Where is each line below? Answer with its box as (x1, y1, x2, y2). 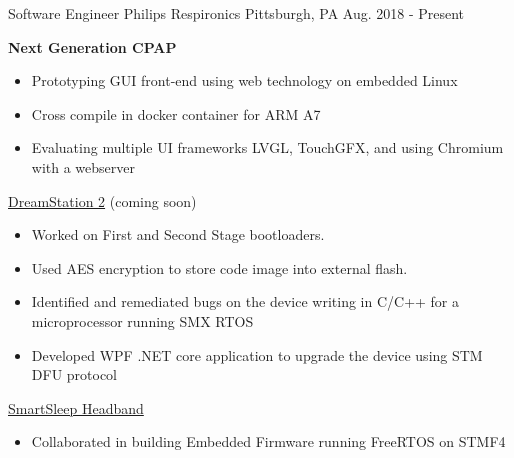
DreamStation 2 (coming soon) (8, 190, 197, 211)
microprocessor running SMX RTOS (31, 310, 254, 331)
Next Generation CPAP (8, 36, 177, 57)
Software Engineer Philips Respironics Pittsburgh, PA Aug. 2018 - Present (8, 3, 465, 23)
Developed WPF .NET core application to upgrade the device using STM (31, 344, 483, 365)
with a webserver (31, 156, 135, 177)
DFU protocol (31, 364, 118, 385)
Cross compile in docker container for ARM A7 (31, 103, 321, 124)
